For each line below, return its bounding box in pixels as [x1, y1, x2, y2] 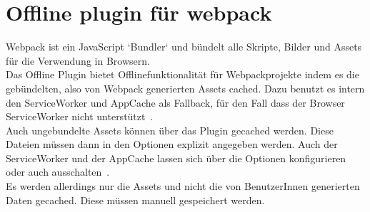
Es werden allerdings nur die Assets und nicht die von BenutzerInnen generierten [6, 179, 360, 194]
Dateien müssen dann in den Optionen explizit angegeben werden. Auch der [6, 137, 338, 152]
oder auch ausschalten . [6, 164, 110, 179]
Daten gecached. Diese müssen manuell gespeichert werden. [6, 192, 265, 207]
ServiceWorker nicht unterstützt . [6, 109, 154, 124]
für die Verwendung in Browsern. [6, 53, 150, 68]
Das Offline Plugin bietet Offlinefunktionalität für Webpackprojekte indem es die [6, 67, 359, 82]
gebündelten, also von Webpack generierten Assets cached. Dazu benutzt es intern [6, 80, 365, 95]
